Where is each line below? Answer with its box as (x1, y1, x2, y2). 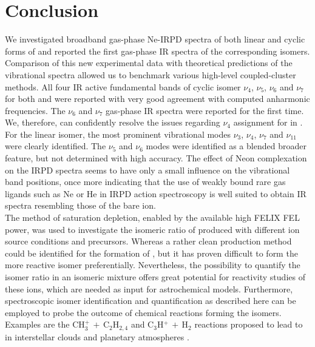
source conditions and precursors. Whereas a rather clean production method (5, 235, 292, 248)
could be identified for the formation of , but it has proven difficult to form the (5, 246, 298, 259)
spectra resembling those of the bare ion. (5, 199, 156, 212)
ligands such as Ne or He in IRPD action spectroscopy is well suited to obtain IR (5, 187, 307, 200)
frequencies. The (5, 104, 66, 116)
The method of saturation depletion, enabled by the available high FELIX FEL (5, 211, 300, 224)
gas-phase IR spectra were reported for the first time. (106, 104, 304, 116)
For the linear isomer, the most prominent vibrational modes (5, 127, 231, 140)
